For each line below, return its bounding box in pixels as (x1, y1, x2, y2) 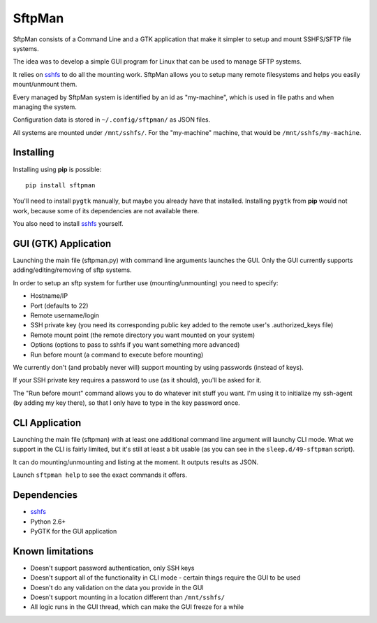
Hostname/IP (30, 292, 68, 300)
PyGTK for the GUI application (30, 527, 117, 535)
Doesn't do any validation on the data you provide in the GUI (30, 583, 204, 592)
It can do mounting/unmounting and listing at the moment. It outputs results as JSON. (13, 458, 259, 466)
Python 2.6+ (30, 517, 66, 526)
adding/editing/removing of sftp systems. (13, 266, 132, 274)
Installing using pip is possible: (13, 165, 102, 173)
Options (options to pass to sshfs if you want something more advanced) (30, 341, 240, 349)
